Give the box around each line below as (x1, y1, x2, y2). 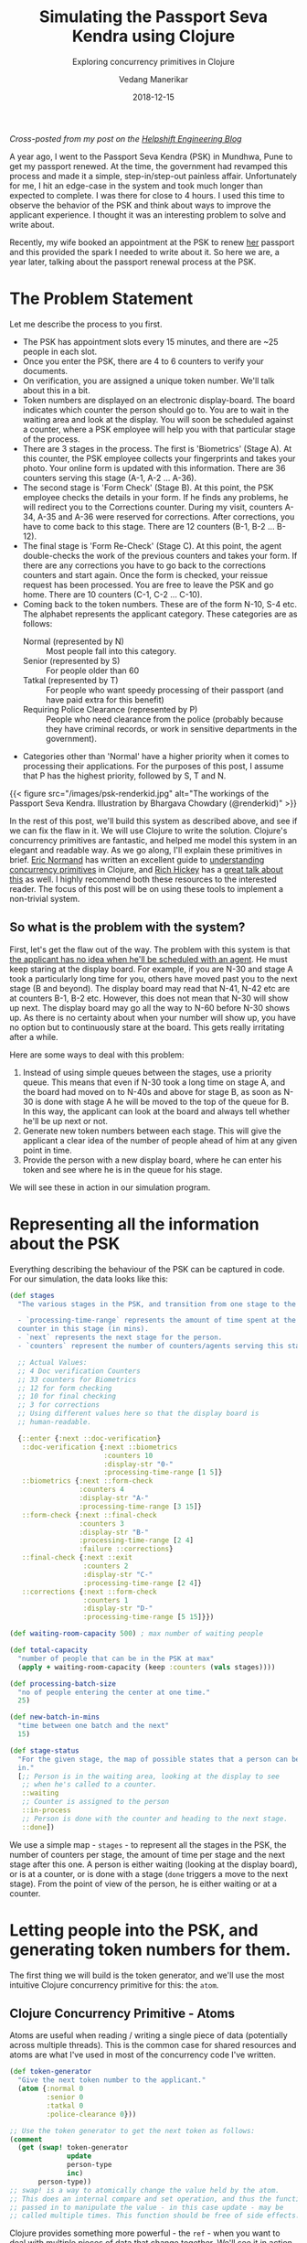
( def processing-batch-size (9, 1679, 117, 1689)
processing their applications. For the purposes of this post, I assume (22, 760, 284, 771)
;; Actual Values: (17, 1358, 89, 1367)
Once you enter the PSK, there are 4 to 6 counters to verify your (22, 355, 265, 367)
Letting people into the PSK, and (9, 1919, 259, 1940)
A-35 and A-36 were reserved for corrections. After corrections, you (37, 510, 295, 522)
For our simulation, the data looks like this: (9, 1273, 169, 1284)
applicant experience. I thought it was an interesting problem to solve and (9, 209, 286, 220)
